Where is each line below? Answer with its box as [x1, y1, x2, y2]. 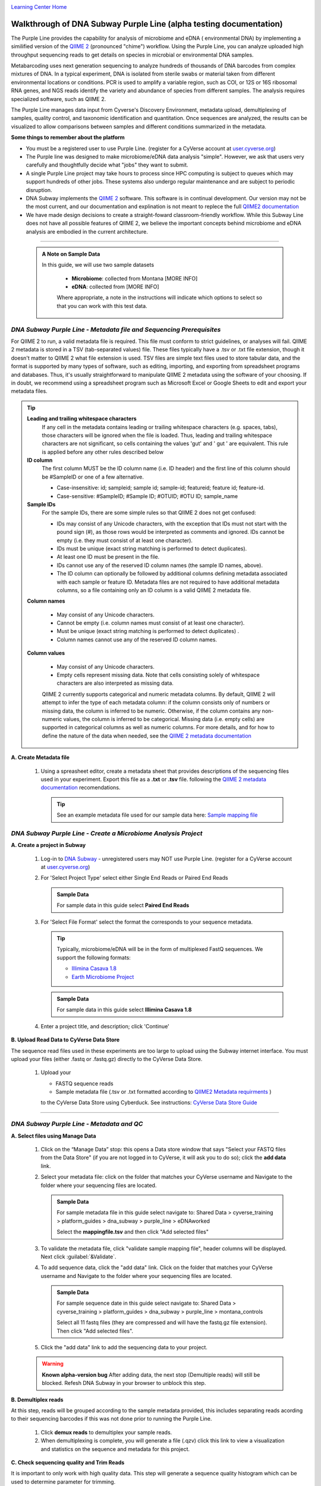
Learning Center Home [11, 4, 67, 10]
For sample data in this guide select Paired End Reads [56, 902, 190, 909]
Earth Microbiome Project [71, 973, 134, 980]
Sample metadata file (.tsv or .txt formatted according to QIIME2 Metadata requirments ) [55, 1088, 272, 1095]
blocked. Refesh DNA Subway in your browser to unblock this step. [42, 1380, 206, 1387]
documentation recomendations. [40, 784, 121, 791]
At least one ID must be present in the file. [56, 553, 160, 561]
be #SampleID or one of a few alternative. [42, 473, 144, 480]
